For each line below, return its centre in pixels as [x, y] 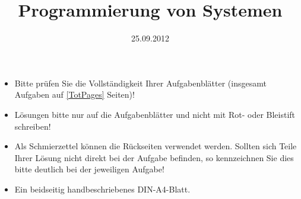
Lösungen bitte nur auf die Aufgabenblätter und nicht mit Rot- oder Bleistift [155, 114]
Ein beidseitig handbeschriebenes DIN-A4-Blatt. [102, 189]
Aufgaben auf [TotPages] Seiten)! [75, 94]
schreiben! [33, 126]
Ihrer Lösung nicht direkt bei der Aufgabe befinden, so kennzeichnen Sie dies [154, 157]
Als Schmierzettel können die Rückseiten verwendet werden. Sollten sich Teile [156, 146]
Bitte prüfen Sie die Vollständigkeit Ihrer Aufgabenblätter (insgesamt [140, 83]
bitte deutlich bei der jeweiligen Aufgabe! [89, 169]
